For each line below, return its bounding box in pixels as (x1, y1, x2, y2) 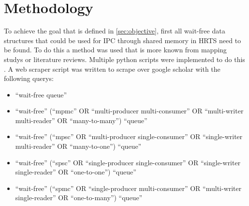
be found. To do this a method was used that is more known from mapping (4, 45, 227, 55)
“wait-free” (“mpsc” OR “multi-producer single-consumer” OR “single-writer (15, 131, 243, 142)
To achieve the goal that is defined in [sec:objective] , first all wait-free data (4, 26, 225, 36)
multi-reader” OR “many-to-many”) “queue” (15, 115, 147, 125)
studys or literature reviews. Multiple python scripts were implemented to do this (4, 54, 245, 64)
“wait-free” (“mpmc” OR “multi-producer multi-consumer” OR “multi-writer (15, 106, 244, 116)
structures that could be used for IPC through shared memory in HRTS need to (4, 35, 241, 45)
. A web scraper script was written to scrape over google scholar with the (4, 63, 220, 74)
